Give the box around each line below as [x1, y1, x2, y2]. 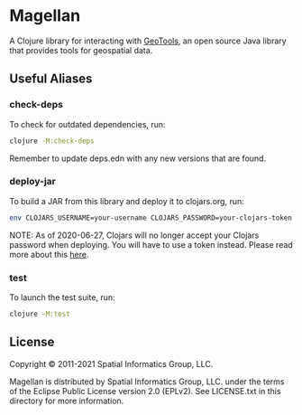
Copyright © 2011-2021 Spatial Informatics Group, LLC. [9, 358, 214, 369]
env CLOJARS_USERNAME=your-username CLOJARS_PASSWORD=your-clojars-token [9, 213, 293, 222]
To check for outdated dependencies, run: [9, 118, 166, 129]
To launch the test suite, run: [9, 291, 115, 303]
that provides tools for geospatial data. [9, 44, 153, 55]
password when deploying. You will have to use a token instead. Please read [9, 239, 293, 250]
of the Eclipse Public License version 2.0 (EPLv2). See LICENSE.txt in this [9, 385, 281, 396]
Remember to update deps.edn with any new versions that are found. [9, 153, 267, 164]
